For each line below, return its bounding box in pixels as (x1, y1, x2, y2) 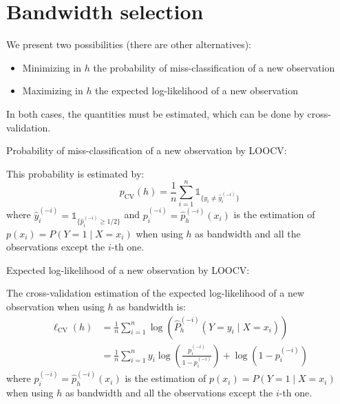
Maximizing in (22, 83, 83, 98)
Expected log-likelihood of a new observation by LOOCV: (6, 262, 250, 277)
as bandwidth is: (116, 299, 186, 313)
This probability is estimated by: (6, 166, 145, 180)
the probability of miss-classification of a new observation (93, 60, 335, 74)
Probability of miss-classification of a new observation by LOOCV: (6, 143, 287, 158)
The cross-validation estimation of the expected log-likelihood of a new (6, 286, 305, 300)
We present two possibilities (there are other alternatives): (6, 37, 252, 52)
